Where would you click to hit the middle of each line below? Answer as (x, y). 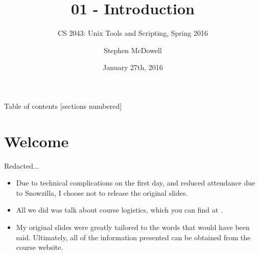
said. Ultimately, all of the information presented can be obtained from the (133, 237)
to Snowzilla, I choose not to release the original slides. (102, 192)
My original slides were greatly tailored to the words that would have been (133, 227)
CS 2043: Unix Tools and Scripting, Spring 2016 (133, 33)
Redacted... (22, 165)
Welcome (37, 141)
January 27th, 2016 (133, 67)
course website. (40, 247)
